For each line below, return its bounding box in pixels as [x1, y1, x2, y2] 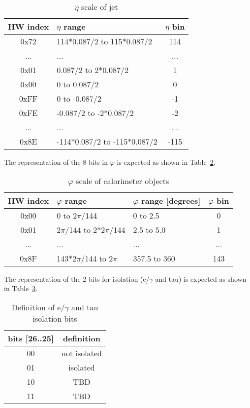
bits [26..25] [8, 332, 54, 344]
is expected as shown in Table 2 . [117, 157, 216, 167]
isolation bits [32, 312, 77, 324]
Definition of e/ [11, 301, 65, 313]
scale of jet [81, 1, 118, 12]
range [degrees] [141, 194, 201, 206]
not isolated [62, 347, 102, 359]
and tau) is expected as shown [155, 273, 247, 284]
